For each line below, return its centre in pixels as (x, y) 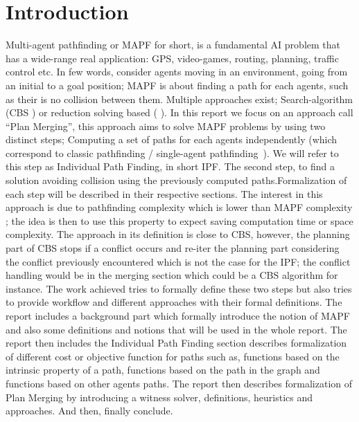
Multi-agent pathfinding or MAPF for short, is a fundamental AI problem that (173, 45)
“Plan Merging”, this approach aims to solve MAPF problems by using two (166, 126)
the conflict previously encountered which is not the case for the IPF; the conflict (178, 261)
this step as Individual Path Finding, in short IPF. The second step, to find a (170, 166)
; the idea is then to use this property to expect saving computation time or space (179, 220)
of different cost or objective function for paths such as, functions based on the (173, 356)
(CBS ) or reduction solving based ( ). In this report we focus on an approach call (179, 112)
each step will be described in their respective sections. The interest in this (164, 193)
